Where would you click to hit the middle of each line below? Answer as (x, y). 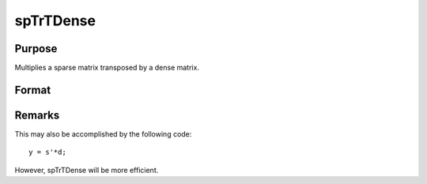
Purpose (36, 49)
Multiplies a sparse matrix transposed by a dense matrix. (107, 68)
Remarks (37, 115)
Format (33, 90)
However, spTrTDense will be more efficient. (87, 170)
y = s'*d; (47, 152)
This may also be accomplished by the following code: (103, 133)
